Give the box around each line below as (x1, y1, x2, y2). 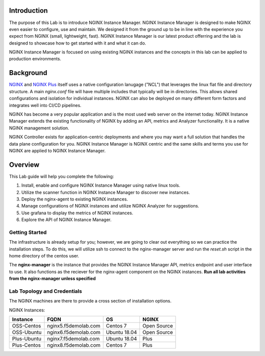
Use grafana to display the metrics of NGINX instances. (21, 210, 133, 216)
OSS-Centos (12, 323, 41, 330)
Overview (9, 160, 40, 169)
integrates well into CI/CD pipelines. (9, 102, 82, 108)
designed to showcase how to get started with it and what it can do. (9, 40, 147, 46)
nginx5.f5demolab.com (47, 323, 101, 330)
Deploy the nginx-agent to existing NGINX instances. (21, 196, 128, 202)
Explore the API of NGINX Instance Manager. (21, 217, 112, 223)
